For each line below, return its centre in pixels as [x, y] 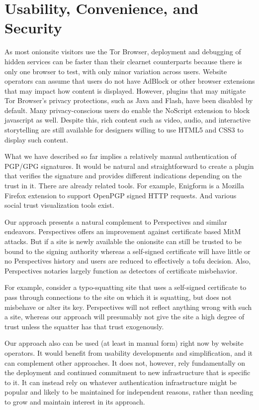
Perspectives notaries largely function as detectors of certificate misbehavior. [121, 270]
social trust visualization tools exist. [59, 205]
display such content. [37, 139]
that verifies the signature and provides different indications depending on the [123, 176]
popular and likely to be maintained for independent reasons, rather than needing [129, 392]
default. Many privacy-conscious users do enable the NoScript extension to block [127, 110]
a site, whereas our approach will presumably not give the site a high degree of [125, 317]
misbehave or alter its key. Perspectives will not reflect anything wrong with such [128, 307]
